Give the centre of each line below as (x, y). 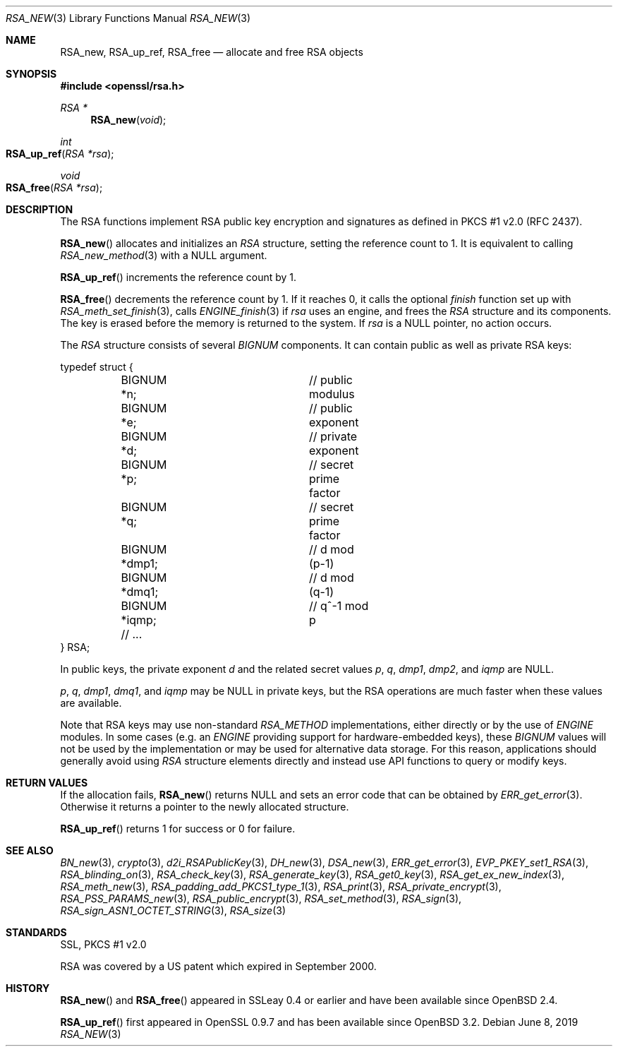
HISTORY (28, 988)
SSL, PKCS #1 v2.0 (103, 944)
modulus (332, 394)
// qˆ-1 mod (339, 606)
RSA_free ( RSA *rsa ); (54, 187)
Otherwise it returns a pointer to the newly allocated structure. (205, 807)
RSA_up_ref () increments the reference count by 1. (178, 277)
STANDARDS (36, 932)
